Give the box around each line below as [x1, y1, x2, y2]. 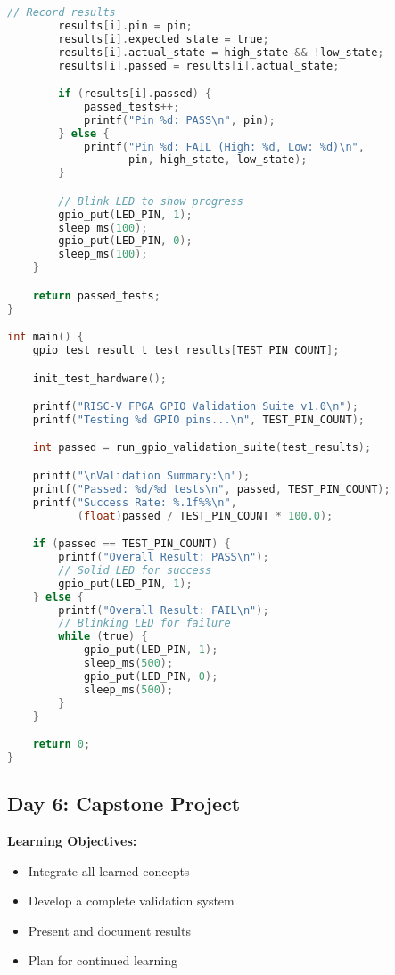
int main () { [7, 331, 84, 344]
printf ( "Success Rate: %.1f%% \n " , [32, 496, 237, 509]
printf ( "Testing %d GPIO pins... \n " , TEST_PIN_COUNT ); [32, 413, 365, 426]
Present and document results [28, 921, 191, 939]
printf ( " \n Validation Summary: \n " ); [32, 470, 251, 482]
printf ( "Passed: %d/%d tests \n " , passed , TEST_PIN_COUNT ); [32, 482, 391, 496]
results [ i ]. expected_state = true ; [58, 32, 269, 45]
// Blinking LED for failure [58, 617, 231, 630]
